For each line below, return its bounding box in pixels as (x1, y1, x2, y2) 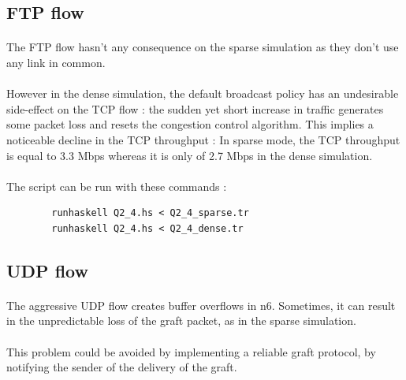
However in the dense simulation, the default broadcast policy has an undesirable (6, 85, 399, 102)
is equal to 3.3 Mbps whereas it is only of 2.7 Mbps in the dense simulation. (6, 147, 373, 163)
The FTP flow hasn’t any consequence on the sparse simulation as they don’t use (6, 39, 399, 55)
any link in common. (6, 54, 106, 70)
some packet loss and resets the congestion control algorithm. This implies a (6, 116, 374, 132)
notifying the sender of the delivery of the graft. (6, 359, 237, 375)
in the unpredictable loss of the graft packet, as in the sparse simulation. (6, 312, 356, 329)
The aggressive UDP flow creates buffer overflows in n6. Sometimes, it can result (6, 296, 396, 313)
